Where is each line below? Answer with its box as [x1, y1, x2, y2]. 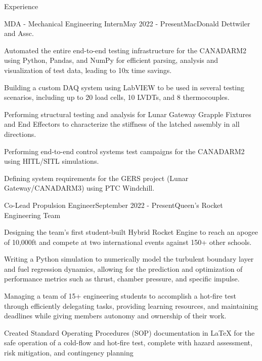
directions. [4, 128, 36, 139]
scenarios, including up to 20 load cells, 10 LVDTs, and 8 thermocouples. [4, 92, 230, 102]
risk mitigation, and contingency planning [4, 347, 134, 358]
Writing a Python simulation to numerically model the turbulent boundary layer [4, 254, 254, 264]
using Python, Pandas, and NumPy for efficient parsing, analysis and [4, 55, 219, 65]
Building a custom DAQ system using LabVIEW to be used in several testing [4, 82, 244, 92]
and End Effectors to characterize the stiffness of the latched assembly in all [4, 119, 240, 129]
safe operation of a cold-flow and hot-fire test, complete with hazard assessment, [4, 337, 252, 348]
